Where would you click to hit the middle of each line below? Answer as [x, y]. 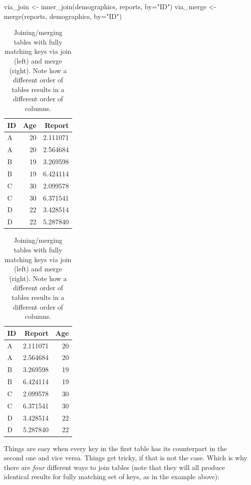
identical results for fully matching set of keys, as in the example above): [112, 477]
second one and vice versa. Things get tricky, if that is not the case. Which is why [126, 458]
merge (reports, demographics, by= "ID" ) [63, 16]
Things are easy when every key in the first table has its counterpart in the [116, 448]
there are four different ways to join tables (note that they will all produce [115, 467]
